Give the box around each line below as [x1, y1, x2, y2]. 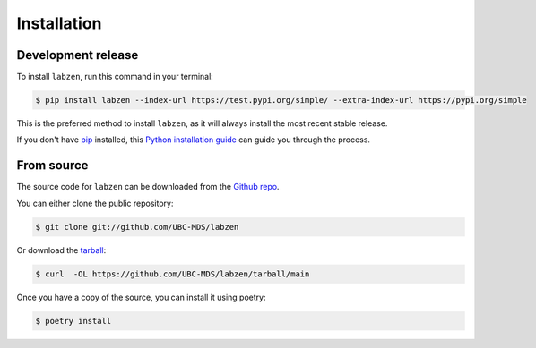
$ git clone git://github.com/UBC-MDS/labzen [35, 222, 239, 232]
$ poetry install [35, 316, 112, 326]
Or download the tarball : [16, 244, 107, 255]
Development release [16, 47, 139, 63]
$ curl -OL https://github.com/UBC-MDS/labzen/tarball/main [35, 268, 310, 279]
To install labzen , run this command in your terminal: [16, 72, 214, 82]
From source [16, 157, 89, 174]
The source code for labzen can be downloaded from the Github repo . [16, 182, 280, 192]
